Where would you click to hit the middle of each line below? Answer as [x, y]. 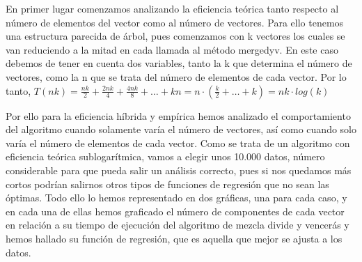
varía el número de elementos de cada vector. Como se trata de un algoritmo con [178, 142]
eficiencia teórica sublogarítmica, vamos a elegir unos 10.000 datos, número [165, 156]
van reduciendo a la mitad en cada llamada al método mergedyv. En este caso [172, 49]
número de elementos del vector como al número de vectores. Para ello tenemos [175, 22]
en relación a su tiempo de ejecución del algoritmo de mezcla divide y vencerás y [178, 225]
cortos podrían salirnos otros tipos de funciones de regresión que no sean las [167, 184]
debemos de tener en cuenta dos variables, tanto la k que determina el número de [179, 63]
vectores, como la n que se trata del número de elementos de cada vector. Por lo [176, 76]
